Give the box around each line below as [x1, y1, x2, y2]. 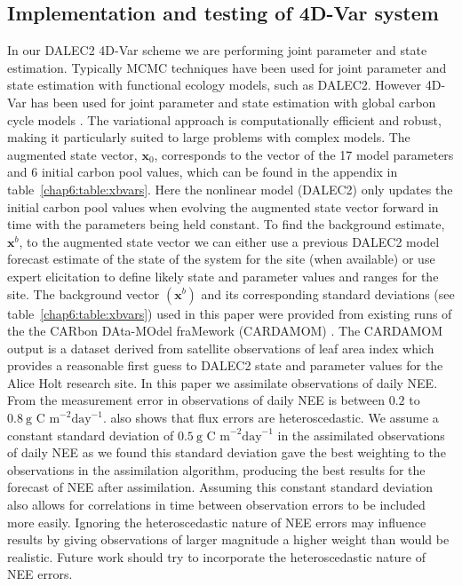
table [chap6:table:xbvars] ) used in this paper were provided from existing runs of [7, 304, 452, 322]
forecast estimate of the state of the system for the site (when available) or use [7, 249, 435, 268]
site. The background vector [7, 284, 160, 303]
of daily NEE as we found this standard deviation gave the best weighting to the [7, 443, 446, 462]
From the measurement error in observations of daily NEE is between [7, 391, 386, 409]
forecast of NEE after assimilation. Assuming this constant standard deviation [7, 478, 434, 496]
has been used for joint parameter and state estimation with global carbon [30, 92, 436, 111]
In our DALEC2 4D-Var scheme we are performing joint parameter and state [7, 41, 427, 59]
